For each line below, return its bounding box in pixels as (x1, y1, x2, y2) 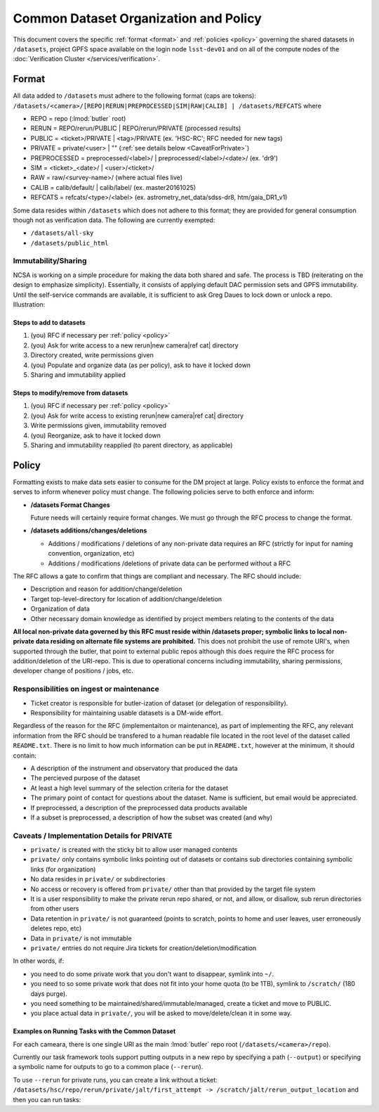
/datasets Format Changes (30, 500, 110, 509)
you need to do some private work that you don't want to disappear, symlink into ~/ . (30, 969, 274, 978)
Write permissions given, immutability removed (30, 421, 166, 430)
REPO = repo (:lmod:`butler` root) (30, 115, 126, 123)
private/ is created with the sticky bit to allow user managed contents (30, 845, 238, 854)
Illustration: (13, 300, 46, 309)
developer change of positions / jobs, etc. (13, 667, 133, 675)
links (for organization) (30, 865, 96, 874)
